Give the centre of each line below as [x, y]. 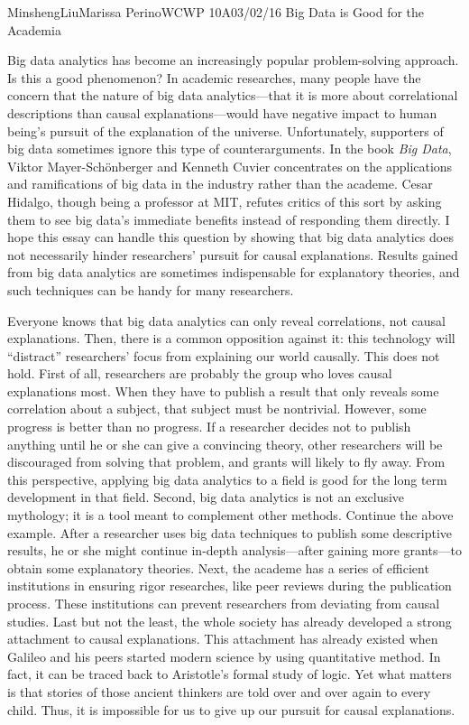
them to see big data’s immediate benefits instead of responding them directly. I [229, 219]
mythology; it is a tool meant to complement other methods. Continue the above [230, 515]
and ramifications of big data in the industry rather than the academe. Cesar [220, 184]
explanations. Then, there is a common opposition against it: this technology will [231, 338]
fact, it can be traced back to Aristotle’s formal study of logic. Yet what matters [230, 674]
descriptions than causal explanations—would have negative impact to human [222, 112]
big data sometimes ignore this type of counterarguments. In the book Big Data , [230, 149]
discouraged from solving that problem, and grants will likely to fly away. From [226, 462]
